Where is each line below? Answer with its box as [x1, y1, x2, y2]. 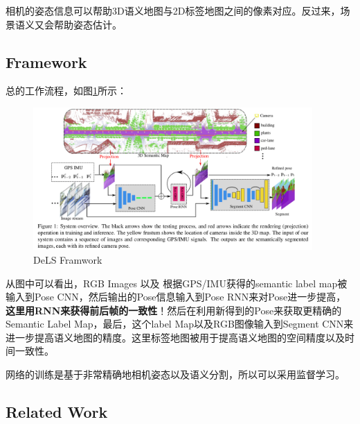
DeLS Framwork [33, 252, 102, 266]
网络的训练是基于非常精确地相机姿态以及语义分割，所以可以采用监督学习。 [6, 367, 345, 382]
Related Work [6, 401, 108, 423]
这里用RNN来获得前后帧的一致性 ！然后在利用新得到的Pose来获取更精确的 [6, 303, 342, 317]
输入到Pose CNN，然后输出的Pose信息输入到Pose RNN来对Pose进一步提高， [6, 289, 346, 304]
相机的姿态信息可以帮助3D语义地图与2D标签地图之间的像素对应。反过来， [6, 3, 341, 17]
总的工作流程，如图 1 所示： [6, 83, 127, 98]
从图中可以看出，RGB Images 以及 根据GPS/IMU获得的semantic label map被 [6, 275, 348, 290]
